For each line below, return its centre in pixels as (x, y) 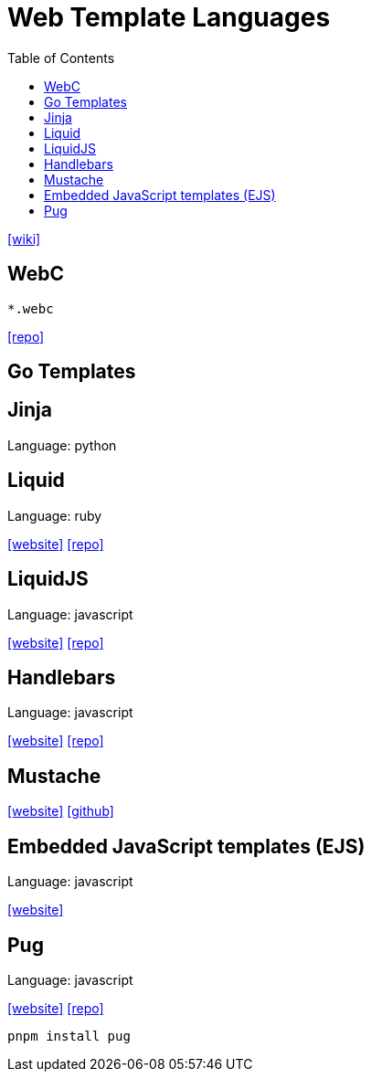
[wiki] (24, 238)
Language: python (62, 445)
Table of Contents (61, 58)
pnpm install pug (69, 1036)
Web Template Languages (169, 17)
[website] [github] (61, 811)
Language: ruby (55, 515)
